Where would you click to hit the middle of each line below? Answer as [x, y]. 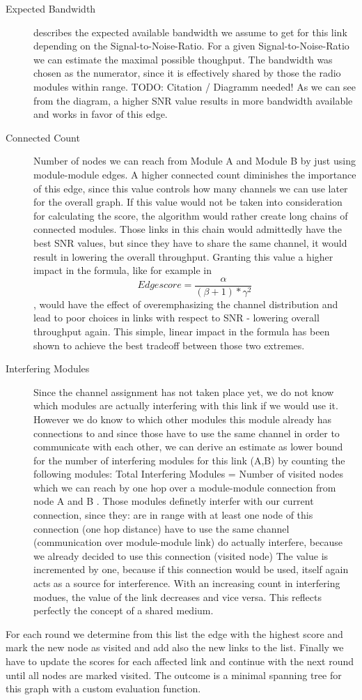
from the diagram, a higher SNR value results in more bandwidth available [193, 100]
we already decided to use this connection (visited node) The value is [181, 555]
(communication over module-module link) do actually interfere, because [188, 542]
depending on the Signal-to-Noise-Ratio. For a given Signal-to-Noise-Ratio [191, 46]
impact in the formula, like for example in [123, 270]
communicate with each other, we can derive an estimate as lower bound [188, 447]
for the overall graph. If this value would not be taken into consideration [188, 202]
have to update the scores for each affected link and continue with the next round [180, 661]
